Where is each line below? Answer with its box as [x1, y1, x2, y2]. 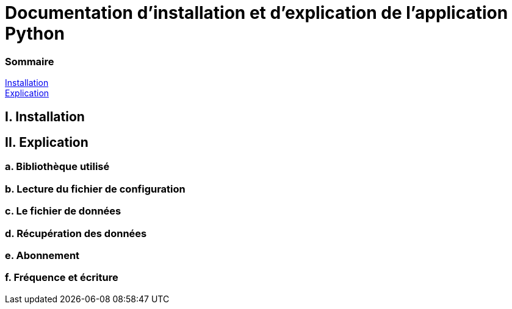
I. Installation [5, 108, 85, 124]
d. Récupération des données [5, 227, 147, 240]
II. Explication [5, 134, 88, 150]
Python [5, 23, 65, 44]
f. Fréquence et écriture [5, 271, 118, 284]
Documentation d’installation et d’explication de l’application [5, 2, 508, 23]
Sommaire [5, 55, 54, 68]
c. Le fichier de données [5, 205, 121, 218]
